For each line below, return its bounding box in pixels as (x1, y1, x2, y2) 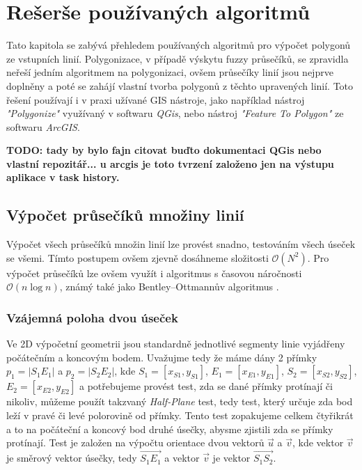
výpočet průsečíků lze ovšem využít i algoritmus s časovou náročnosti (6, 265, 302, 280)
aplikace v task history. (6, 170, 120, 185)
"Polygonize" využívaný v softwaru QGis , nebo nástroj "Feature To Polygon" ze (6, 106, 344, 120)
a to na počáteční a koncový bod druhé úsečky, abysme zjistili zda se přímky (6, 421, 333, 436)
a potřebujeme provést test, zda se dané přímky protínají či (79, 379, 333, 393)
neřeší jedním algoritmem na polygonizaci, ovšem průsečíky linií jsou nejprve (6, 65, 333, 79)
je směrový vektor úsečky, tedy (6, 451, 137, 465)
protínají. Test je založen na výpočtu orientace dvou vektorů (6, 435, 265, 450)
